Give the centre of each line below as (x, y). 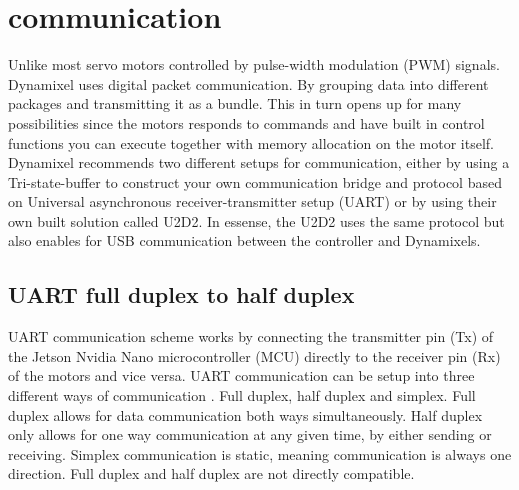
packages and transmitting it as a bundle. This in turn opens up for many (235, 103)
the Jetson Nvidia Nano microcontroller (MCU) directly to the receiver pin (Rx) (254, 355)
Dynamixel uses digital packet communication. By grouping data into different (248, 83)
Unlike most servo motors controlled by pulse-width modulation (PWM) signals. (254, 64)
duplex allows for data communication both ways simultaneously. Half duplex (245, 414)
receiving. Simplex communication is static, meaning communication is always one (260, 453)
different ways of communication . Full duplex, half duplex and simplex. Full (242, 395)
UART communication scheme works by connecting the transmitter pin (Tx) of (251, 336)
